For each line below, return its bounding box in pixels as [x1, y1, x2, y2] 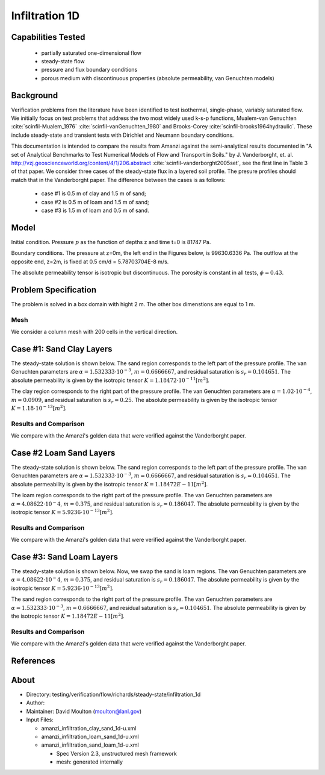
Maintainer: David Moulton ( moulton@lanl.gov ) [26, 708, 142, 715]
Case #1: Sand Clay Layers [11, 344, 113, 354]
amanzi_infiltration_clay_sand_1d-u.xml [41, 724, 137, 732]
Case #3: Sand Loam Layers [11, 551, 119, 562]
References [11, 656, 55, 666]
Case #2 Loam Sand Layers [11, 448, 116, 458]
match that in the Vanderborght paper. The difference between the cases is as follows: [11, 176, 226, 183]
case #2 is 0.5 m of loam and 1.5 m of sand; [41, 198, 150, 206]
